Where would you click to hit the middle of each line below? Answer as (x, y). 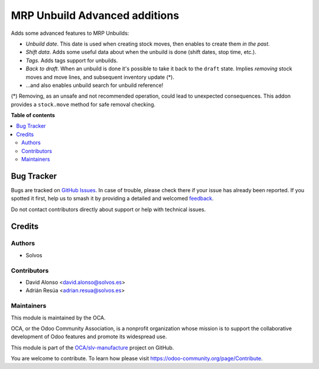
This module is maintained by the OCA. (58, 318)
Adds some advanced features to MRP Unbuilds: (70, 33)
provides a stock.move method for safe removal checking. (83, 104)
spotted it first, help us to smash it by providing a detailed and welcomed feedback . (112, 199)
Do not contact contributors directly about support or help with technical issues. (108, 209)
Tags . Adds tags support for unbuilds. (72, 60)
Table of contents (33, 115)
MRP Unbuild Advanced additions (95, 15)
